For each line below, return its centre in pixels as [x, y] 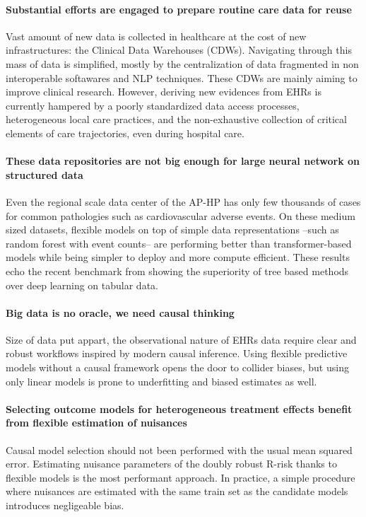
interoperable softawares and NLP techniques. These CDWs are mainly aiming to [182, 77]
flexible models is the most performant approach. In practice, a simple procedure [181, 477]
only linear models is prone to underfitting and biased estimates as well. [161, 381]
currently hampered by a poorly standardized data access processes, [153, 105]
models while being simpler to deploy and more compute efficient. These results [178, 257]
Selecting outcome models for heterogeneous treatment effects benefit [179, 408]
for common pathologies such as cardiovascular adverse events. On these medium [181, 215]
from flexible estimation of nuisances [96, 423]
